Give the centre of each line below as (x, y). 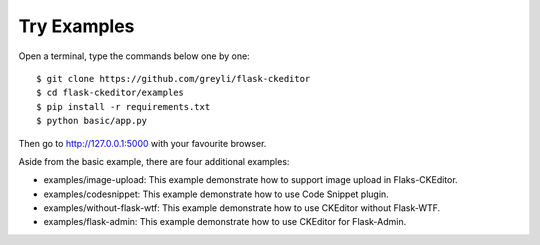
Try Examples (76, 26)
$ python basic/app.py (92, 121)
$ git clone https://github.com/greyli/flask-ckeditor (173, 78)
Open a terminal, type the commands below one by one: (134, 56)
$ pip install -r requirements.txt (123, 106)
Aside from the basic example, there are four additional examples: (154, 161)
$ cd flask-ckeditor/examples (110, 93)
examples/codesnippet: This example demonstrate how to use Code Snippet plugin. (216, 194)
